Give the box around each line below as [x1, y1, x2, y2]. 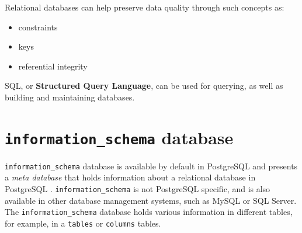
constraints [18, 20, 58, 33]
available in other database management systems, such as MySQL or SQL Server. [5, 194, 297, 206]
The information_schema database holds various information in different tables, [5, 206, 293, 218]
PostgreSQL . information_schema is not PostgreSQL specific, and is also [5, 183, 270, 195]
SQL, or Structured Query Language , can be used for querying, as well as [5, 79, 283, 92]
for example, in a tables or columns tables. [5, 217, 161, 229]
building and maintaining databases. [5, 91, 135, 103]
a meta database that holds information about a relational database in [5, 171, 256, 183]
